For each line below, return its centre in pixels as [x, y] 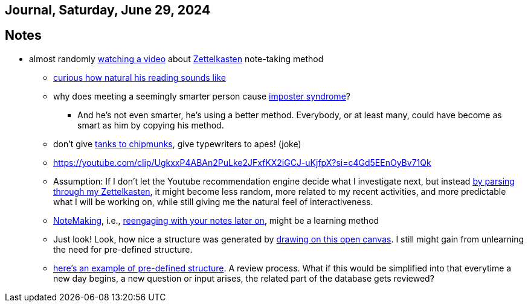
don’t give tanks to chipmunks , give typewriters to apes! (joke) [177, 144]
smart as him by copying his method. [151, 125]
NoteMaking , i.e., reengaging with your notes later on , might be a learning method [216, 220]
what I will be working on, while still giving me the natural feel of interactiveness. [213, 201]
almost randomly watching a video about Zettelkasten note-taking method [176, 59]
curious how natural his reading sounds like [140, 77]
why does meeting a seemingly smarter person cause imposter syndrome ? [202, 96]
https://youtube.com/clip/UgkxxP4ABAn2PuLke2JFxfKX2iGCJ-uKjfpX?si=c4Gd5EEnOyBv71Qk [242, 162]
